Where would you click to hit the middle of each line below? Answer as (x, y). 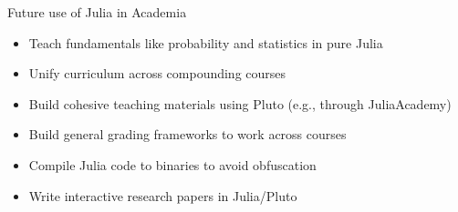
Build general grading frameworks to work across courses (187, 134)
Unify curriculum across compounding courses (157, 73)
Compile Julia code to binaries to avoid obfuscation (172, 164)
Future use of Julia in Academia (97, 12)
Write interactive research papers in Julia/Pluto (163, 195)
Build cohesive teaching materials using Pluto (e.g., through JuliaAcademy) (240, 103)
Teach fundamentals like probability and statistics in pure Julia (206, 42)
